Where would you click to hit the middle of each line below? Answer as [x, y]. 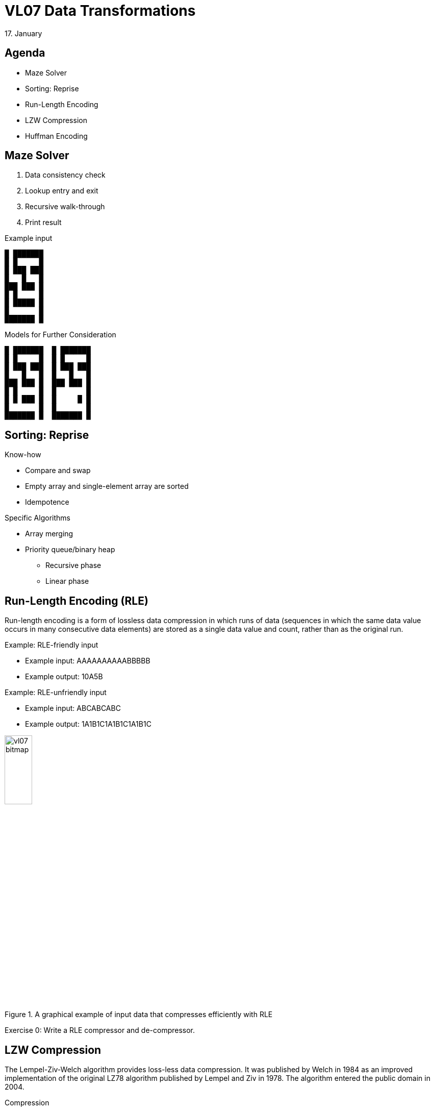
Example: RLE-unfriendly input [56, 693]
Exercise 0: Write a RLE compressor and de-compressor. [100, 1030]
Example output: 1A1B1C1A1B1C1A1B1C [88, 724]
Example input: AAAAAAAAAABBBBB [88, 661]
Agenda [25, 53]
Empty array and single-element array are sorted [107, 486]
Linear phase [67, 581]
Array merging [49, 534]
